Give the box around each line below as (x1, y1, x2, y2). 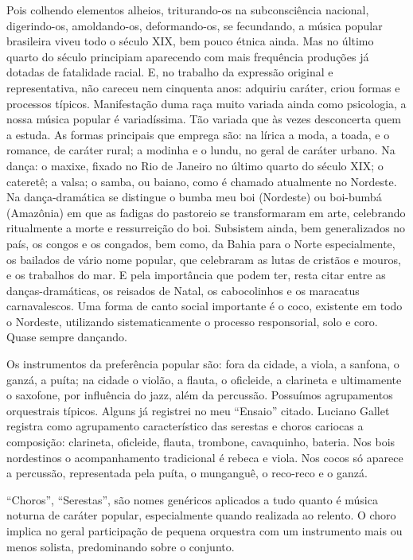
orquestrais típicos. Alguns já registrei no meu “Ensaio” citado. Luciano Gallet (6, 402, 390, 418)
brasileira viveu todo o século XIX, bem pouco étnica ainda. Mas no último (6, 33, 374, 49)
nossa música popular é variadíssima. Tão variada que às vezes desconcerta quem (6, 111, 401, 127)
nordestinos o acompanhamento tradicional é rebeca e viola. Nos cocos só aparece (6, 449, 403, 465)
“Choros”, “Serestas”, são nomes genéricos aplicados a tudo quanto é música (6, 491, 378, 507)
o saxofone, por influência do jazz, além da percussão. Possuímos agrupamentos (6, 387, 393, 403)
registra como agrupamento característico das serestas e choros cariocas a (6, 418, 364, 434)
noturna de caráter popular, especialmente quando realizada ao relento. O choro (6, 507, 396, 523)
